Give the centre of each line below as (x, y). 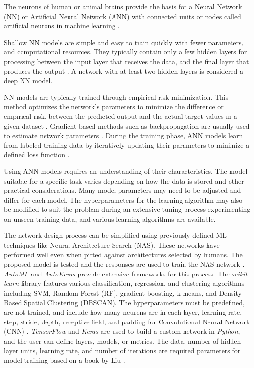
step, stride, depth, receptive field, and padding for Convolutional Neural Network (127, 321)
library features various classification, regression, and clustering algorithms (133, 283)
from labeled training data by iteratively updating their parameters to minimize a (127, 145)
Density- (231, 293)
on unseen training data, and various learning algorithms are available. (110, 218)
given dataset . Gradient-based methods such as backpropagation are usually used (127, 126)
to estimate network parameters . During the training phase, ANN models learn (124, 135)
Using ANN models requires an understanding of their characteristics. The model (126, 171)
